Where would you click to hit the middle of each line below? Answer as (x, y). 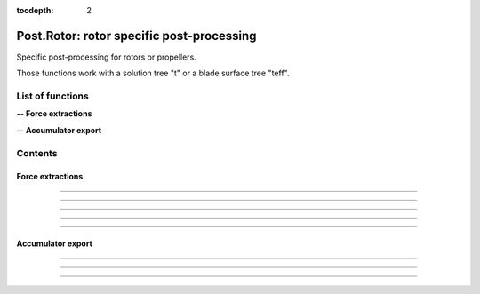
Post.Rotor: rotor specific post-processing (136, 36)
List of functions (52, 96)
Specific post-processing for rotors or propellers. (107, 57)
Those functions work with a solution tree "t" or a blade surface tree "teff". (153, 73)
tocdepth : (35, 10)
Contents (37, 153)
